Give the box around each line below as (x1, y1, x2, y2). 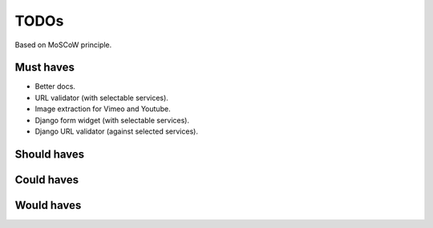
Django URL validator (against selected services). (34, 126, 198, 136)
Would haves (14, 198, 82, 212)
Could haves (14, 173, 79, 186)
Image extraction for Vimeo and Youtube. (34, 104, 172, 114)
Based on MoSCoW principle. (14, 40, 112, 50)
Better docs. (34, 82, 76, 91)
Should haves (14, 147, 85, 161)
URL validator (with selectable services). (34, 93, 168, 102)
